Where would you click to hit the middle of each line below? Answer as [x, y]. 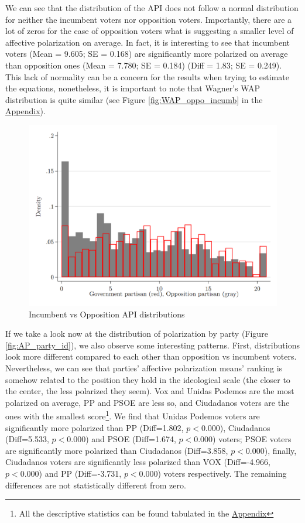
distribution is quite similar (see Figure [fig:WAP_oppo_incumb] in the [134, 99]
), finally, [280, 450]
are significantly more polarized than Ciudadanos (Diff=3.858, [117, 450]
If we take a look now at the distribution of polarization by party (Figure [137, 334]
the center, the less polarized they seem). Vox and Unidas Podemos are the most [150, 391]
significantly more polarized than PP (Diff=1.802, [95, 427]
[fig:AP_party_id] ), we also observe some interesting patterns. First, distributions [152, 345]
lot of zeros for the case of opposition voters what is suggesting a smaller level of [150, 31]
